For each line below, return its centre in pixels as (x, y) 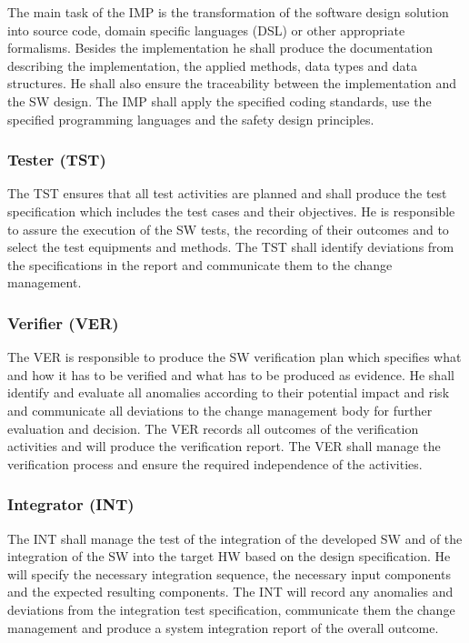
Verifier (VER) (63, 322)
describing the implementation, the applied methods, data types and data (213, 65)
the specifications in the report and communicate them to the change (200, 264)
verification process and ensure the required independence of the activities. (215, 463)
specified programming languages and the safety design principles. (191, 119)
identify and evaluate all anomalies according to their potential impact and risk (229, 392)
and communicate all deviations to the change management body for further (220, 410)
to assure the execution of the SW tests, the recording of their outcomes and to (228, 229)
